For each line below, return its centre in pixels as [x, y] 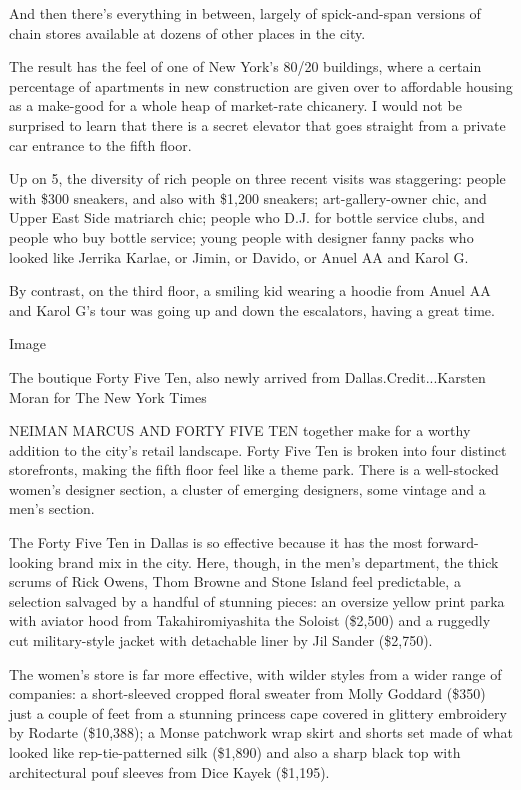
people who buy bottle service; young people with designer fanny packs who [241, 236]
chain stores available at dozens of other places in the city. [187, 32]
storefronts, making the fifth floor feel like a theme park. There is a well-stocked [254, 469]
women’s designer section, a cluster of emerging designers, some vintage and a [247, 488]
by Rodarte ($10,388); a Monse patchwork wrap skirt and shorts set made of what [261, 732]
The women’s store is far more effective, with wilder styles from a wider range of [255, 673]
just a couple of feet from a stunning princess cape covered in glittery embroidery [258, 712]
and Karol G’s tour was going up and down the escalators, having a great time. [252, 309]
